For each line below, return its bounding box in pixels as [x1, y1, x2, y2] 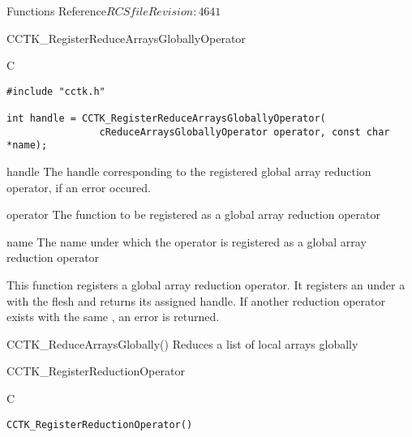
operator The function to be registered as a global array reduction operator [6, 206, 380, 223]
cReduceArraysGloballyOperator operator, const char [99, 126, 390, 138]
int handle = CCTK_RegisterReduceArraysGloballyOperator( [6, 113, 326, 125]
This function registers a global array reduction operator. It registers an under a [6, 276, 406, 293]
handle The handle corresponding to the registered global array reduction [6, 163, 371, 180]
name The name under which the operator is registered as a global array [6, 233, 367, 250]
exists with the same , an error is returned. [6, 308, 220, 325]
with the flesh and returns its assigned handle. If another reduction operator [6, 292, 385, 309]
